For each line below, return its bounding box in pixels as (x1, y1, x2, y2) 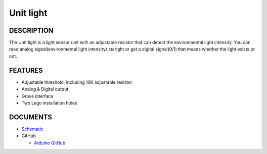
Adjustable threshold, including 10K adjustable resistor (21, 79, 133, 85)
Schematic (21, 126, 44, 132)
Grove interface (21, 93, 54, 99)
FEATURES (9, 66, 43, 74)
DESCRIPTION (9, 26, 54, 35)
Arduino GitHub (34, 140, 66, 146)
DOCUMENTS (9, 113, 52, 121)
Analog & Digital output (21, 86, 69, 92)
